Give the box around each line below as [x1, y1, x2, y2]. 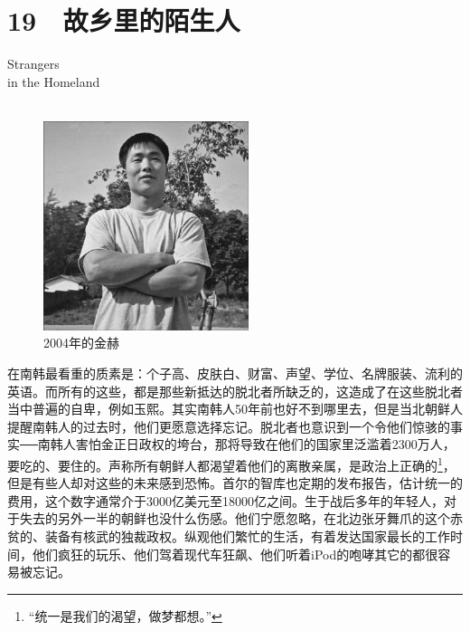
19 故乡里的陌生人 [7, 2, 240, 39]
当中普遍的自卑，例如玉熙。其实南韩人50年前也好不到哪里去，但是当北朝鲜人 [7, 399, 463, 418]
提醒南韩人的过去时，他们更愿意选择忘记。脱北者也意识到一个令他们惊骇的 [7, 416, 450, 435]
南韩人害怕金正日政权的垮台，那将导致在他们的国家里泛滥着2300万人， [37, 435, 456, 454]
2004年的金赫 [43, 333, 119, 352]
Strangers [7, 54, 60, 73]
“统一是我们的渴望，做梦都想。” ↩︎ [28, 606, 222, 625]
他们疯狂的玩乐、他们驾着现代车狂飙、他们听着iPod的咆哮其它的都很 [32, 544, 438, 563]
